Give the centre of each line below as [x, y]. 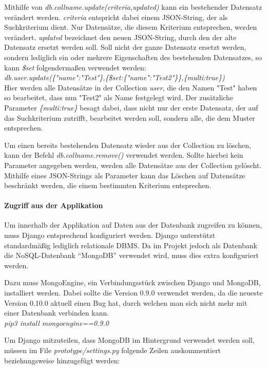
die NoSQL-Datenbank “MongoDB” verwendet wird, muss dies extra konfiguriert [131, 255]
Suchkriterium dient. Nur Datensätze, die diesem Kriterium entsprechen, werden [131, 27]
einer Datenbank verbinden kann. [57, 313]
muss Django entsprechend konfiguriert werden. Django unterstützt [110, 235]
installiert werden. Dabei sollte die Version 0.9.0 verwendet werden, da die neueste [133, 293]
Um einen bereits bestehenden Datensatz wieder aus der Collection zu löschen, [128, 145]
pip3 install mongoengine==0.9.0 [56, 322]
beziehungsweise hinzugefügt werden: [62, 360]
